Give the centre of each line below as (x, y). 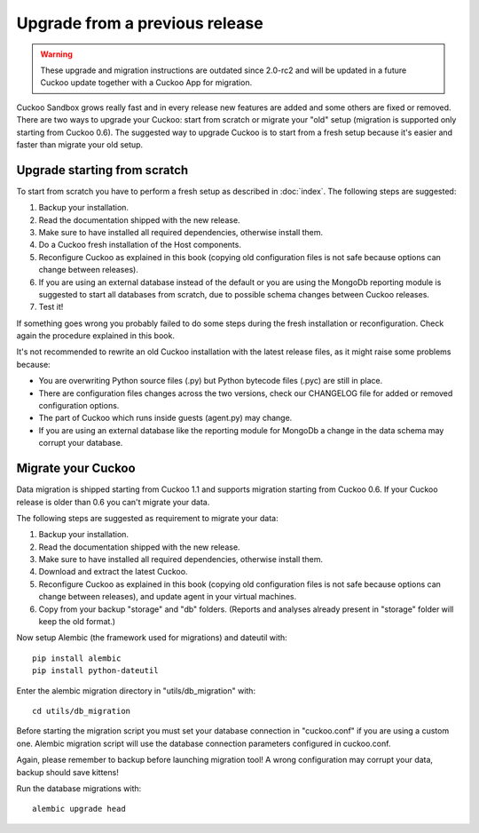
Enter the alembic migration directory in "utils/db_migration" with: (136, 690)
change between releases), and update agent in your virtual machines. (168, 597)
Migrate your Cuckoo (76, 468)
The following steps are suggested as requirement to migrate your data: (147, 518)
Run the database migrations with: (79, 788)
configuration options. (79, 406)
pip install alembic (77, 658)
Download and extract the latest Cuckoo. (113, 572)
